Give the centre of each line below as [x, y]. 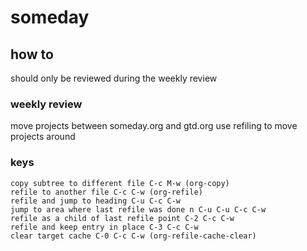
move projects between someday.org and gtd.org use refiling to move [154, 126]
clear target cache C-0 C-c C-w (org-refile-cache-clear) [133, 236]
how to [32, 54]
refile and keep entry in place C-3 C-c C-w [104, 227]
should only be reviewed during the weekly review [114, 78]
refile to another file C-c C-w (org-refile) [106, 192]
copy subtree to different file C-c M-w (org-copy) [120, 183]
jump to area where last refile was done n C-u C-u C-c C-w [138, 209]
